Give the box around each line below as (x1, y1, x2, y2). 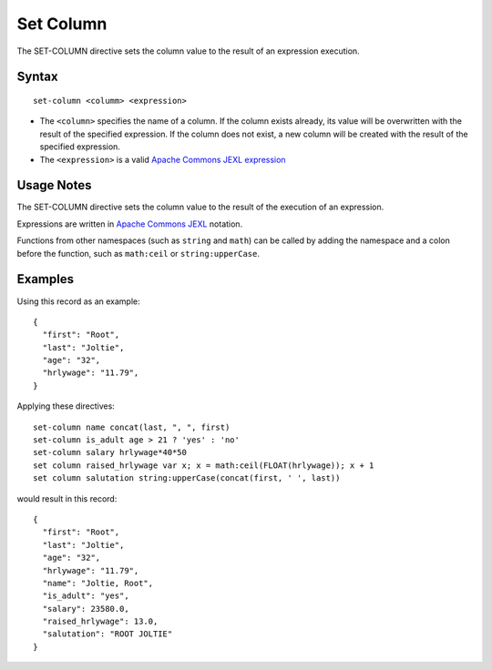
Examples (16, 271, 75, 287)
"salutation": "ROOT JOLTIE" (42, 629, 173, 639)
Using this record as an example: (16, 296, 140, 307)
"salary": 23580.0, (42, 604, 129, 614)
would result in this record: (16, 492, 118, 504)
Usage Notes (16, 178, 92, 193)
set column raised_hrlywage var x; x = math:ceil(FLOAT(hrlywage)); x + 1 (33, 460, 374, 471)
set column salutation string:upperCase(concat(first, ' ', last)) (33, 473, 341, 483)
